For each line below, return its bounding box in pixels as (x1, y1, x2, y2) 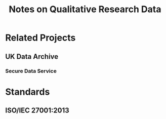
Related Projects (5, 32, 76, 44)
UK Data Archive (5, 52, 59, 61)
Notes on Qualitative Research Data (9, 4, 161, 15)
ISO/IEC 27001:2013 (5, 106, 69, 115)
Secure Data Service (5, 67, 57, 74)
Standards (5, 86, 50, 97)
